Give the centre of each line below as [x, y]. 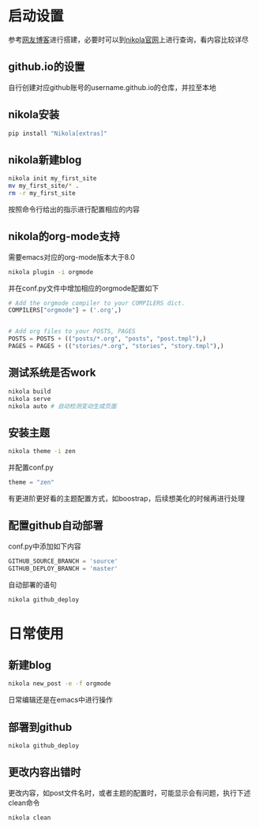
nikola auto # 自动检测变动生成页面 [62, 406]
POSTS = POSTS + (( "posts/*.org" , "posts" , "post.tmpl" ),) [107, 339]
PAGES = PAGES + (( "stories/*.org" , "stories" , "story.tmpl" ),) [116, 347]
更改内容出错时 [45, 772]
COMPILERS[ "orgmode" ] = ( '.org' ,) [65, 310]
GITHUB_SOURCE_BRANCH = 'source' [63, 561]
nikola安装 [34, 115]
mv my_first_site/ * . [44, 186]
